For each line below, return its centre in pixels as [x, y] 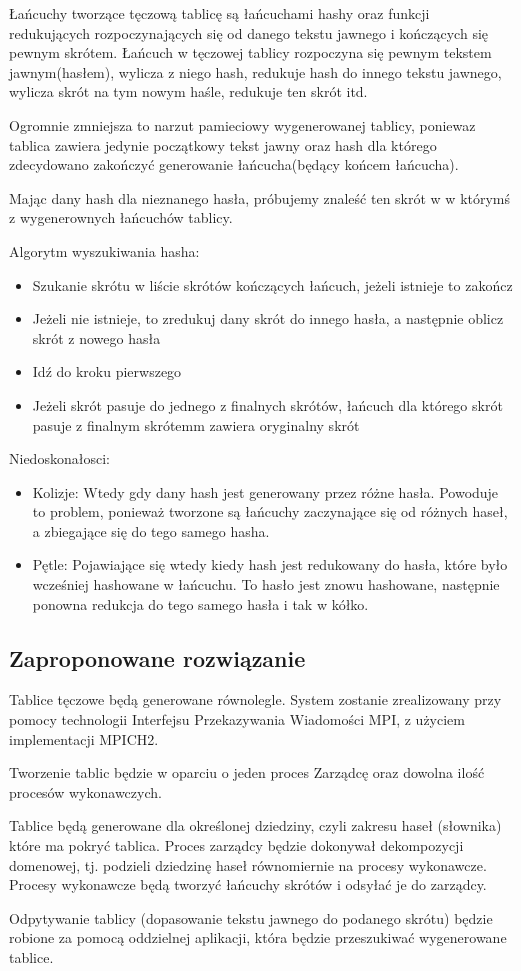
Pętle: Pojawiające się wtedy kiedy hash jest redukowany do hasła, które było [270, 564]
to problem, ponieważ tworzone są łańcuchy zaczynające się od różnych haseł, [270, 511]
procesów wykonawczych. [85, 791]
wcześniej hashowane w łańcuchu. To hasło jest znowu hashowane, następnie [266, 584]
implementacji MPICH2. [84, 738]
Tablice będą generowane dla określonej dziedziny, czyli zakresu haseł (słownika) [255, 825]
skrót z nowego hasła [96, 337]
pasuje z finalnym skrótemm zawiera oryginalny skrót [196, 424]
